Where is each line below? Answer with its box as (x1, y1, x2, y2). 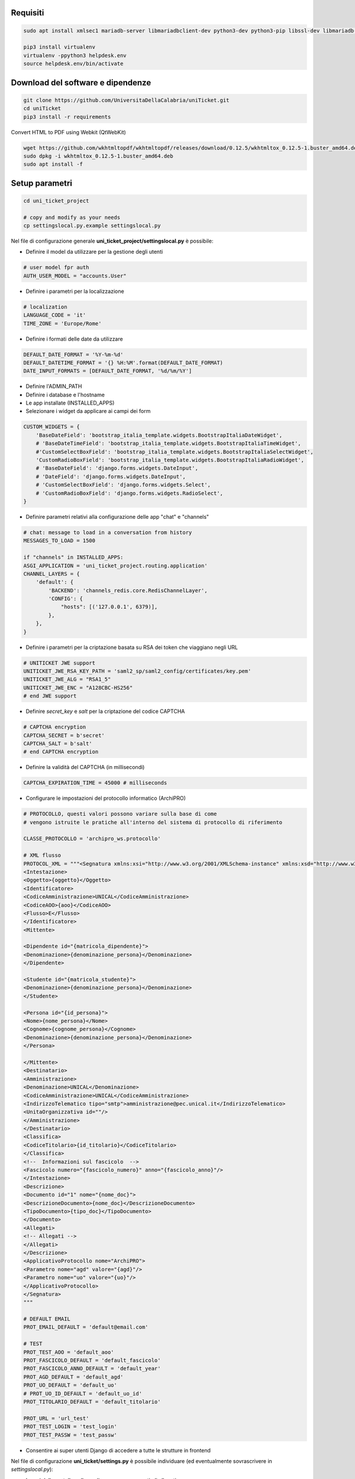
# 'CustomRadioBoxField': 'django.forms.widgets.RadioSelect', (35, 490, 224, 496)
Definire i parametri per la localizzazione (25, 288, 124, 295)
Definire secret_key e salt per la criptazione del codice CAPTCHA (25, 708, 185, 715)
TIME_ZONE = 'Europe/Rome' (23, 320, 102, 327)
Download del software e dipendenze (11, 77, 151, 88)
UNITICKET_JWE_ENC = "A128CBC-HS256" (23, 684, 133, 691)
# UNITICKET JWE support (23, 660, 96, 666)
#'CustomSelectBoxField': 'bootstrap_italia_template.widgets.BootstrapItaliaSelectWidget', (35, 448, 314, 455)
